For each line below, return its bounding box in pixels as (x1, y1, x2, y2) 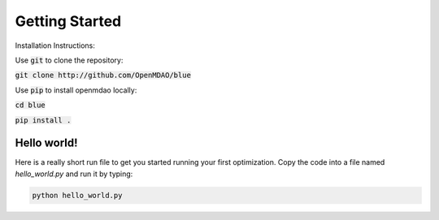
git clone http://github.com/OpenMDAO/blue (15, 71, 191, 80)
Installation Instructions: (15, 41, 95, 50)
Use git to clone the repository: (15, 55, 124, 65)
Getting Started (15, 12, 122, 30)
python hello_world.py (32, 191, 123, 200)
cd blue (15, 101, 46, 110)
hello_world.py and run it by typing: (15, 169, 133, 179)
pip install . (15, 115, 72, 125)
